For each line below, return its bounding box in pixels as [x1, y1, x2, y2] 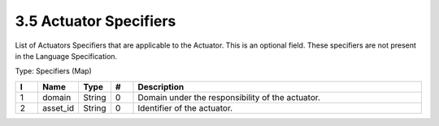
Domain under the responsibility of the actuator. [137, 91, 321, 103]
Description [137, 81, 185, 92]
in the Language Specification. [15, 51, 118, 61]
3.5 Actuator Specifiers [15, 12, 176, 30]
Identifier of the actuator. [137, 102, 233, 113]
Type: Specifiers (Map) [15, 66, 93, 76]
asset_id [41, 102, 75, 113]
